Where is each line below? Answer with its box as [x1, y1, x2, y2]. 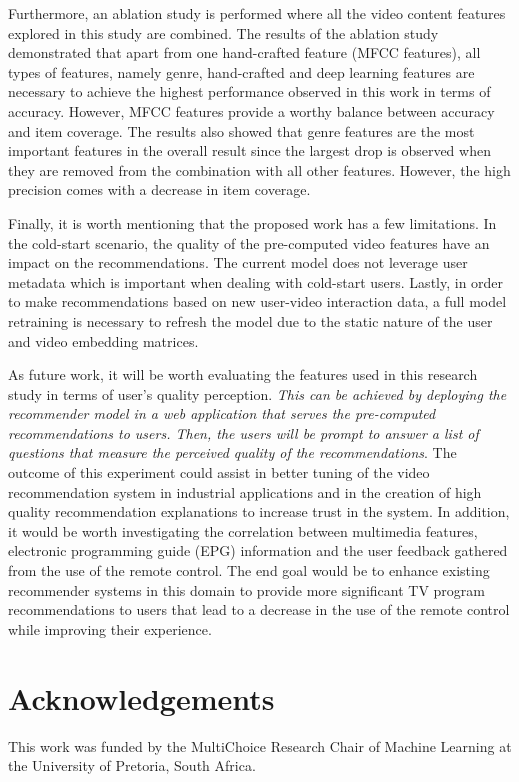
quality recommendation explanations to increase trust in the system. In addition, [8, 501, 510, 522]
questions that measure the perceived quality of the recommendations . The [8, 442, 457, 463]
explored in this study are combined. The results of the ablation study [8, 22, 439, 43]
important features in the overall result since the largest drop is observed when [8, 140, 491, 161]
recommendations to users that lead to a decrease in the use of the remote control [8, 599, 510, 620]
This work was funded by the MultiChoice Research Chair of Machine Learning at [8, 735, 512, 756]
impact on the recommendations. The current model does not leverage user [8, 252, 468, 273]
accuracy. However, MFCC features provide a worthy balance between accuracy [8, 100, 495, 121]
